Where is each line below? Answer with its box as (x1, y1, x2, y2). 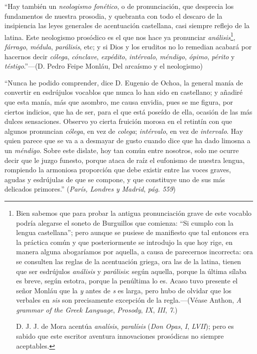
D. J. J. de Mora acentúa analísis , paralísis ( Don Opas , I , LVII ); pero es (16, 321, 234, 331)
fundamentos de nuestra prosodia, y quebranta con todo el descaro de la (4, 10, 222, 21)
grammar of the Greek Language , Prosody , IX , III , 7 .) (16, 304, 178, 315)
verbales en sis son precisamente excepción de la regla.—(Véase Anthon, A (16, 295, 242, 305)
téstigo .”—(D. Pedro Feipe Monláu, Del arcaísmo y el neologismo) (4, 61, 203, 71)
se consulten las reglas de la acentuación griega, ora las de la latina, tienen (16, 256, 241, 266)
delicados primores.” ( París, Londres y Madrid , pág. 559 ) (4, 184, 176, 194)
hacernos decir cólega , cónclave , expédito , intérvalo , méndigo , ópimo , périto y (4, 51, 235, 61)
